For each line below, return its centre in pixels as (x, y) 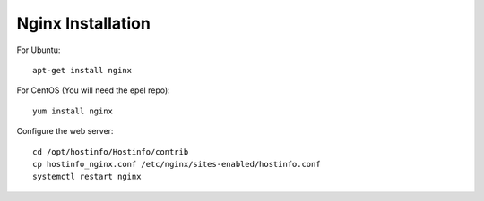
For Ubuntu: (39, 50)
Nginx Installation (84, 23)
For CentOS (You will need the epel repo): (93, 90)
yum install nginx (73, 111)
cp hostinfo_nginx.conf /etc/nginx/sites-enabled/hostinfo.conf (177, 164)
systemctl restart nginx (87, 177)
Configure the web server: (65, 131)
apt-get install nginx (82, 70)
